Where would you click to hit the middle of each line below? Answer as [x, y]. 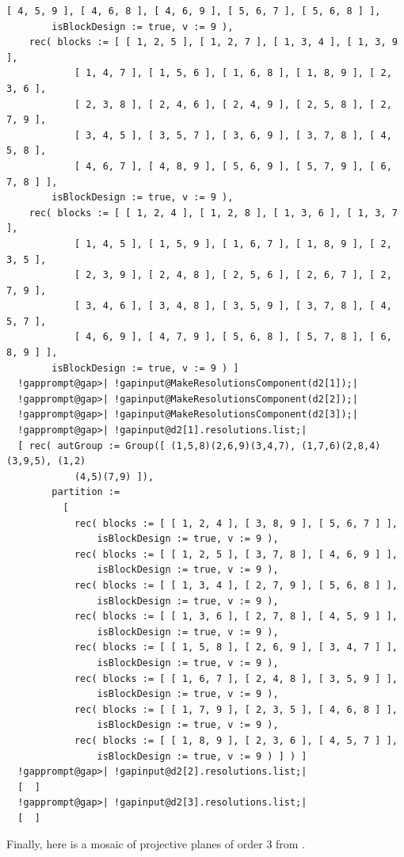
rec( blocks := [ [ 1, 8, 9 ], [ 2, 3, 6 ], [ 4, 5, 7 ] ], [236, 740]
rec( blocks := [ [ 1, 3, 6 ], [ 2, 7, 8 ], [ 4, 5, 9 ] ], [236, 617]
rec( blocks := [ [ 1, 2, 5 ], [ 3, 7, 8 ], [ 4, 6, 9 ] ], [236, 554]
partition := [86, 492]
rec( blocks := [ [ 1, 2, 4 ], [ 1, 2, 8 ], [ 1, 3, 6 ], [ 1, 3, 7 [213, 213]
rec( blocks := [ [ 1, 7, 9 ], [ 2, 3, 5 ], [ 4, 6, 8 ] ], [236, 709]
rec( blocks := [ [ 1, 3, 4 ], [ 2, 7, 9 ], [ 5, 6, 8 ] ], [236, 585]
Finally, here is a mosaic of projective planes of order [135, 844]
